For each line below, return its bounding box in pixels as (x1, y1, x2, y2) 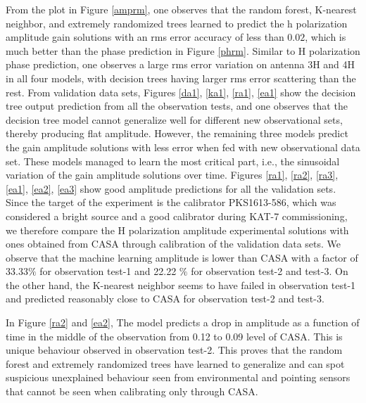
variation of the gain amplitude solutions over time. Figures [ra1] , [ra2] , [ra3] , (6, 167, 339, 182)
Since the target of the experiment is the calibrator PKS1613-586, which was (6, 195, 336, 210)
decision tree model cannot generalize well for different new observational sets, (6, 112, 343, 127)
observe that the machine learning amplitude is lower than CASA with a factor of (6, 250, 358, 264)
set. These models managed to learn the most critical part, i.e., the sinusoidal (6, 153, 340, 168)
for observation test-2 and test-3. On (191, 264, 348, 279)
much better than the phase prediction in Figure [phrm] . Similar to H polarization (6, 43, 360, 58)
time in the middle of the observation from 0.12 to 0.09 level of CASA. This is (6, 328, 343, 343)
